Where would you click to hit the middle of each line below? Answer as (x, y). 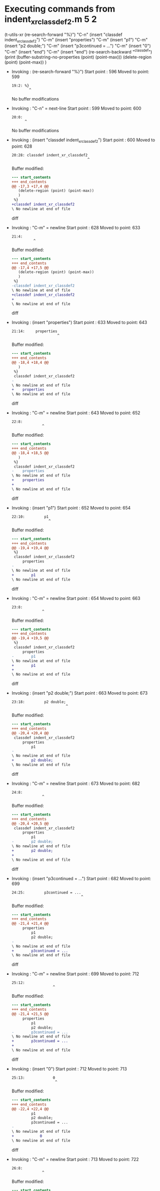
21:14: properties (34, 331)
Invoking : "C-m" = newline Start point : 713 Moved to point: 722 (75, 1159)
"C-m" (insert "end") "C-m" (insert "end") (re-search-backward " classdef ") (79, 51)
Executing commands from (60, 9)
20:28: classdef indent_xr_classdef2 (50, 155)
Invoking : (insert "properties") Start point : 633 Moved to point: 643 (79, 323)
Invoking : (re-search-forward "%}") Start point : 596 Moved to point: (80, 71)
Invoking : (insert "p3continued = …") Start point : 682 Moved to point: (81, 878)
